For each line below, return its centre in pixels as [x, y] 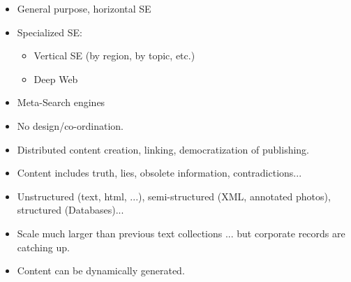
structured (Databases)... [70, 210]
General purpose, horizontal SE [84, 8]
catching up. [43, 247]
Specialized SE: [50, 32]
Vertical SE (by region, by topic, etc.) [114, 55]
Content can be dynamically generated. [101, 270]
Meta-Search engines [61, 102]
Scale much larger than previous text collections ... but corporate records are [181, 233]
